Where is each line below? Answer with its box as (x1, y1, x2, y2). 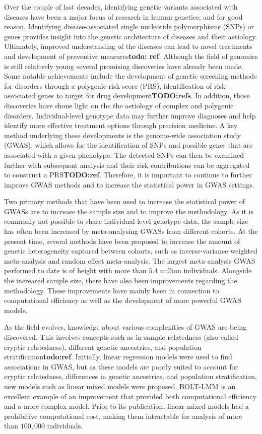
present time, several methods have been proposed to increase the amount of (4, 235, 240, 246)
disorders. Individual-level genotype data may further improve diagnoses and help (4, 110, 256, 120)
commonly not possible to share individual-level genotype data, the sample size (4, 216, 248, 226)
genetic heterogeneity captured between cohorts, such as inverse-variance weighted (4, 245, 257, 256)
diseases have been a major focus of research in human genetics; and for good (4, 11, 243, 22)
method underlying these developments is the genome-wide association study (4, 130, 241, 140)
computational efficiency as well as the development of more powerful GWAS (4, 295, 241, 305)
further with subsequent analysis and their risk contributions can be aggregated (4, 159, 250, 170)
